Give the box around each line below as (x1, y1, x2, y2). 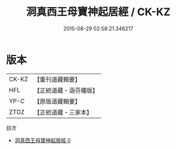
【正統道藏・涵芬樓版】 (33, 86, 98, 94)
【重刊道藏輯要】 (33, 75, 81, 84)
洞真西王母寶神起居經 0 (14, 137, 71, 144)
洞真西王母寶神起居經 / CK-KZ (26, 5, 171, 19)
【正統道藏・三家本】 (33, 108, 92, 116)
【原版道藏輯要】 (33, 97, 81, 105)
